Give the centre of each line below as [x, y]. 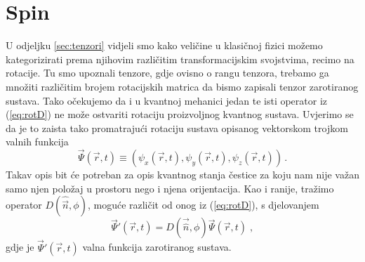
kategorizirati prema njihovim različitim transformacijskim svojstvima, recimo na [180, 59]
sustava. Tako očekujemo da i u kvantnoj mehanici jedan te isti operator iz [167, 100]
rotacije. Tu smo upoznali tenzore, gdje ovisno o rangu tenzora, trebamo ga [167, 73]
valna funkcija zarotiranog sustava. [157, 247]
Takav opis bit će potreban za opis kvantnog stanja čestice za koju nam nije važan [182, 175]
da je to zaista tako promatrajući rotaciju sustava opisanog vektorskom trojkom [177, 127]
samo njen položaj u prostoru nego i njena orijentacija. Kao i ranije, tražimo [170, 188]
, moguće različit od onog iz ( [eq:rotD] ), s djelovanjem [203, 205]
